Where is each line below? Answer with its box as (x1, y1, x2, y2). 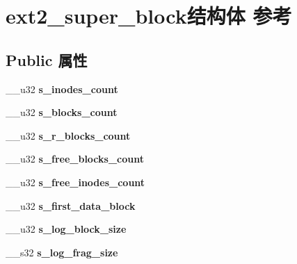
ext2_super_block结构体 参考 (6, 1, 292, 30)
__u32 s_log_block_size (6, 222, 127, 236)
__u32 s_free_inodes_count (6, 174, 145, 189)
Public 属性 (6, 49, 88, 70)
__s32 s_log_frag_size (6, 245, 118, 259)
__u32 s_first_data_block (6, 198, 136, 213)
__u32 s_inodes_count (6, 81, 118, 96)
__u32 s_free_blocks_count (6, 151, 144, 166)
